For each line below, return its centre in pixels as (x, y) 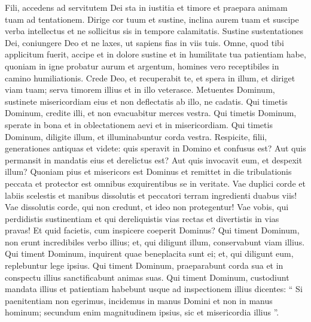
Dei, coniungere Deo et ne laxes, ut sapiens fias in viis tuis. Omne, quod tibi (144, 42)
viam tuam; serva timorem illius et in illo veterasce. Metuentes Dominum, (140, 89)
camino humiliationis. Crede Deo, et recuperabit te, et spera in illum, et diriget (150, 78)
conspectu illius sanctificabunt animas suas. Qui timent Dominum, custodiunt (147, 277)
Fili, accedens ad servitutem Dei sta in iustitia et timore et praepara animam (146, 7)
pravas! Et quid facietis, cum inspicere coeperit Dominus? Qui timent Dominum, (152, 230)
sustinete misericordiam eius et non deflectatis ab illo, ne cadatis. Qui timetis (146, 101)
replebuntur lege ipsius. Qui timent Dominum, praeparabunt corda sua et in (144, 265)
